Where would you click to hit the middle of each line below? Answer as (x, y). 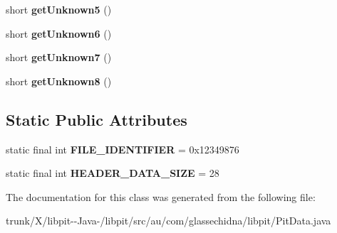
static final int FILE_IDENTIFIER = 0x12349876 (123, 149)
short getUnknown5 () (59, 9)
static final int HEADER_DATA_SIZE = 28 (113, 173)
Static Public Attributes (97, 119)
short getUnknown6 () (59, 33)
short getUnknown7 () (59, 57)
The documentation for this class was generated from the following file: (161, 196)
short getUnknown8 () (59, 81)
